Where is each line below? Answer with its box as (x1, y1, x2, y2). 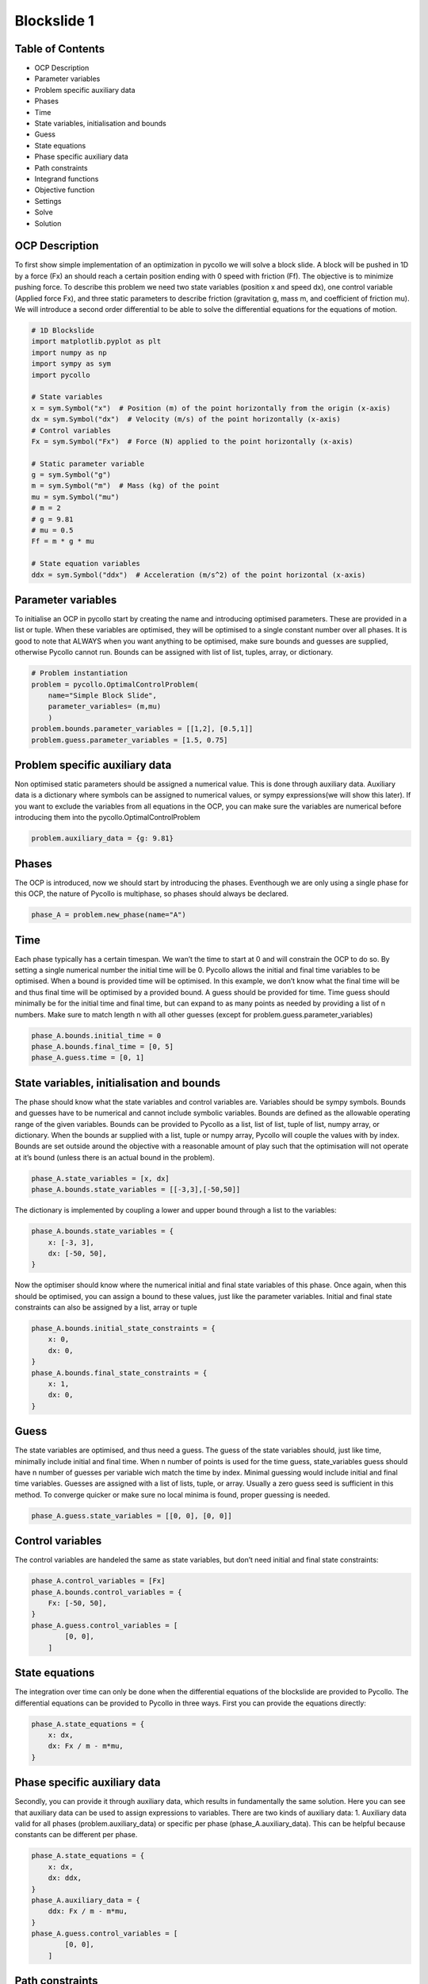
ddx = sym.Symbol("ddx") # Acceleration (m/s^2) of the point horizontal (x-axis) (31, 570, 366, 579)
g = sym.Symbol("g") (31, 471, 111, 479)
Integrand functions (34, 174, 99, 183)
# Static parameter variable (31, 459, 145, 468)
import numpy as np (31, 348, 107, 357)
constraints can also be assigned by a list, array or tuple (14, 1302, 197, 1313)
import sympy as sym (31, 360, 111, 368)
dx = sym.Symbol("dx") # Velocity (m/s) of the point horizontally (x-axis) (31, 415, 341, 424)
